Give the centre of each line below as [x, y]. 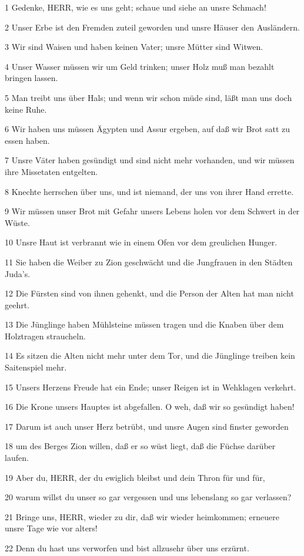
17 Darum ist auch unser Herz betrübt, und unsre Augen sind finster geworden [147, 426]
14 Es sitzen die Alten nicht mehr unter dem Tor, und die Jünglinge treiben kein [150, 355]
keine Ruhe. [26, 109]
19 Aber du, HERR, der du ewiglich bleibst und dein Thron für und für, [135, 477]
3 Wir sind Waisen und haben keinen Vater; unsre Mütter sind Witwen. [134, 47]
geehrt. [17, 304]
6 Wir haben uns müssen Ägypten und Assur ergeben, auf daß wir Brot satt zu [148, 129]
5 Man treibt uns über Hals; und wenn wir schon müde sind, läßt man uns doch [148, 97]
